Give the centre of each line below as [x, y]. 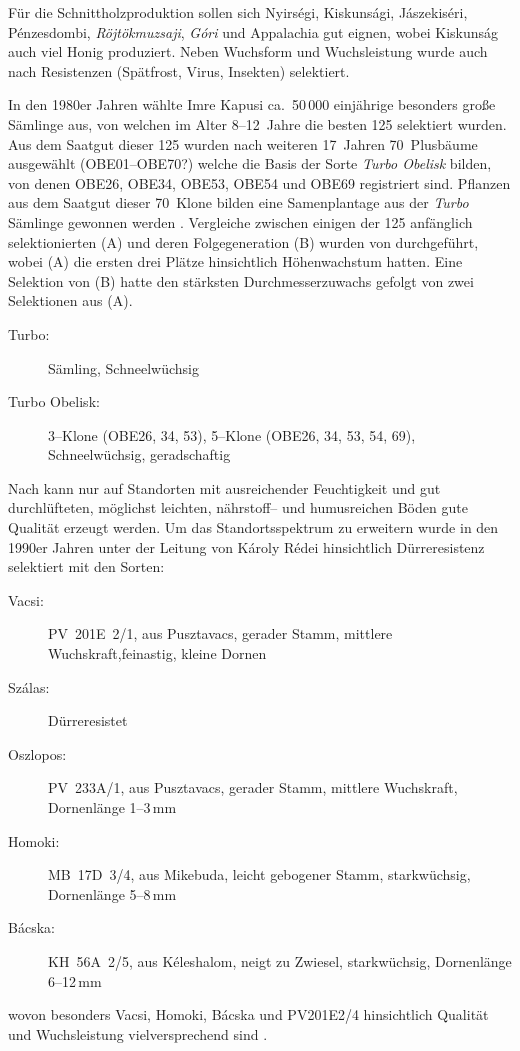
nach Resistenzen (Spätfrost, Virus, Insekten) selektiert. [179, 70]
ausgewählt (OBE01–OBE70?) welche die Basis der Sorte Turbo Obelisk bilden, [250, 163]
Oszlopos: [37, 753]
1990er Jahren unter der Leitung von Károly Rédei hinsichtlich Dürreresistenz [246, 546]
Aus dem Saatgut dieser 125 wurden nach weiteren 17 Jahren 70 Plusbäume [243, 143]
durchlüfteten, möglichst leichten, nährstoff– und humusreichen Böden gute [238, 507]
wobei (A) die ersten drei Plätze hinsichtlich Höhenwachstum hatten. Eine [235, 261]
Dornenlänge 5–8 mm [112, 893]
